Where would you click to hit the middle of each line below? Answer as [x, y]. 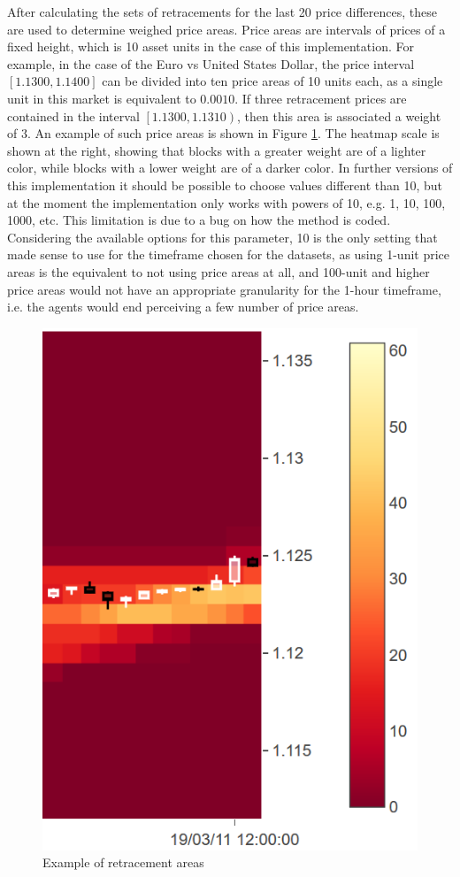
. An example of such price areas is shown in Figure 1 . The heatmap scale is [233, 133]
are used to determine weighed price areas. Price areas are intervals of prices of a [226, 29]
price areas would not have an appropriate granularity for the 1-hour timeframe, [224, 289]
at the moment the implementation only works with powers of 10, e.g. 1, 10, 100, [226, 202]
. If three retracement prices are [321, 98]
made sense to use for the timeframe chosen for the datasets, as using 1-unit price [229, 254]
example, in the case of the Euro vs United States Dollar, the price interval [211, 63]
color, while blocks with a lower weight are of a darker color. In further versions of [230, 168]
